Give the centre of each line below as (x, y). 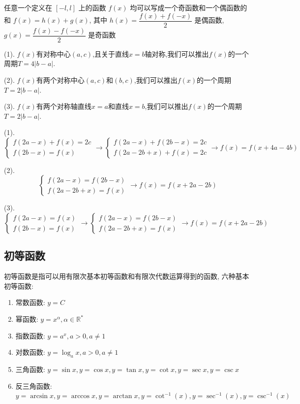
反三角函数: (34, 386)
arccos (80, 396)
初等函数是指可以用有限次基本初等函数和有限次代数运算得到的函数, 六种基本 (127, 276)
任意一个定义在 (28, 7)
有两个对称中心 (60, 80)
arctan (122, 396)
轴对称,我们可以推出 (177, 53)
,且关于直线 (110, 53)
